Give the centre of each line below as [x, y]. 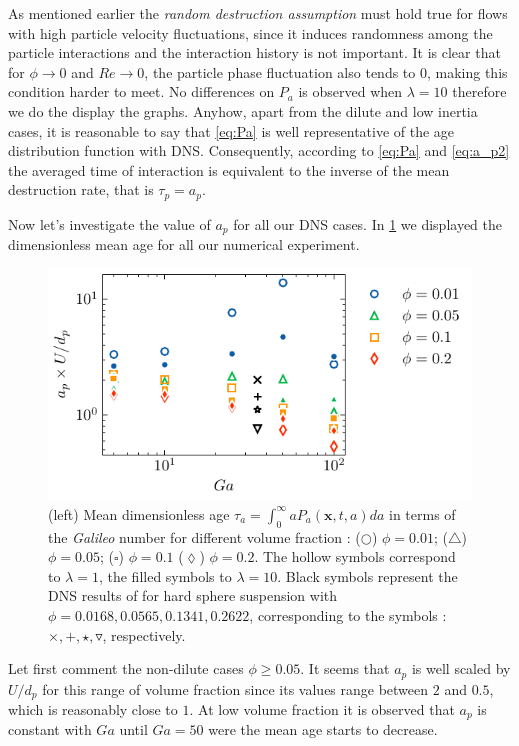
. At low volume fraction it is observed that [322, 709]
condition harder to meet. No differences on [141, 91]
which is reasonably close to [93, 709]
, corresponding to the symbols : [348, 614]
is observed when [350, 91]
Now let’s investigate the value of [109, 223]
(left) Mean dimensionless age [139, 513]
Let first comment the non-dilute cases [126, 668]
